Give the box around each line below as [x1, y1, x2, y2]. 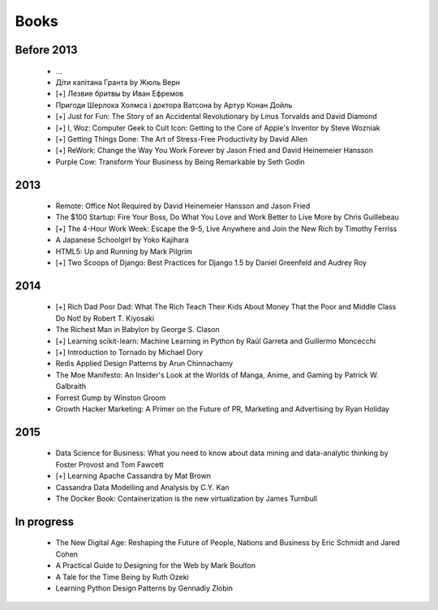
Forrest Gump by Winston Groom [55, 393, 166, 403]
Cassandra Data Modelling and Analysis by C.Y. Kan [55, 482, 230, 492]
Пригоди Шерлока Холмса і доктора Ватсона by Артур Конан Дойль [55, 100, 293, 109]
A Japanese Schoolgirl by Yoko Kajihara [55, 235, 190, 245]
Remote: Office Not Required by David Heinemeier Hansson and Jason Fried [55, 201, 311, 211]
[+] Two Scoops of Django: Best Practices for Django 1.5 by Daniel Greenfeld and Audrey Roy [55, 258, 367, 267]
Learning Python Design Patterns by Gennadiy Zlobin [55, 583, 234, 593]
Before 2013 [15, 43, 78, 57]
